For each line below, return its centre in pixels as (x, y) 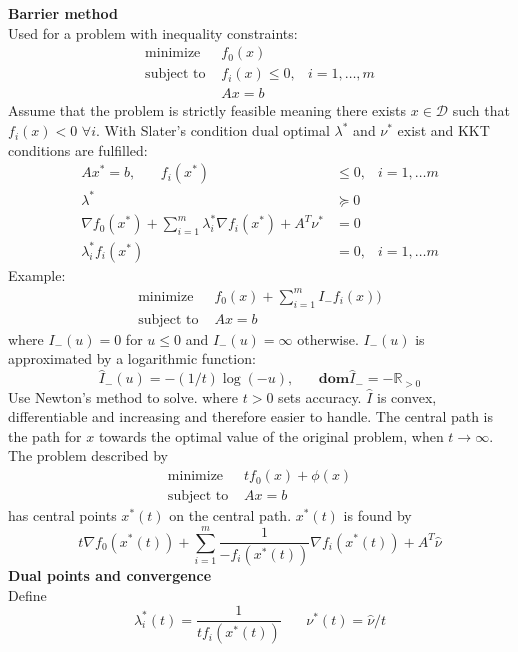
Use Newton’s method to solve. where (123, 396)
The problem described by (88, 455)
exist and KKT (443, 130)
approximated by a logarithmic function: (132, 358)
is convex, (407, 396)
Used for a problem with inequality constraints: (153, 32)
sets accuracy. (320, 396)
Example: (37, 274)
